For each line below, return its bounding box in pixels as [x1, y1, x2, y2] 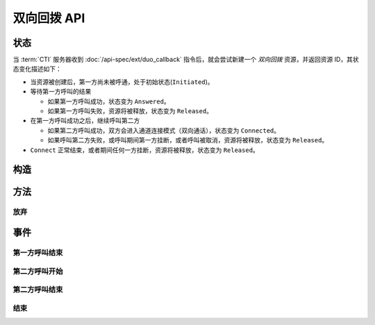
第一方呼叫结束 [12, 247, 63, 257]
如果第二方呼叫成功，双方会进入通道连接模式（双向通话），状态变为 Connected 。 [47, 126, 281, 135]
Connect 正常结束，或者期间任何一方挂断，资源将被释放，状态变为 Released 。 [30, 146, 260, 154]
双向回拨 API [12, 10, 85, 26]
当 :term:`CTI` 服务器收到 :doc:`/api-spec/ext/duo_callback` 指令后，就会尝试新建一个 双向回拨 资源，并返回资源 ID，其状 [12, 56, 359, 64]
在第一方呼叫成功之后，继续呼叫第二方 [30, 117, 140, 125]
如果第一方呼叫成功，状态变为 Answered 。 [47, 97, 170, 106]
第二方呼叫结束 [12, 285, 63, 294]
